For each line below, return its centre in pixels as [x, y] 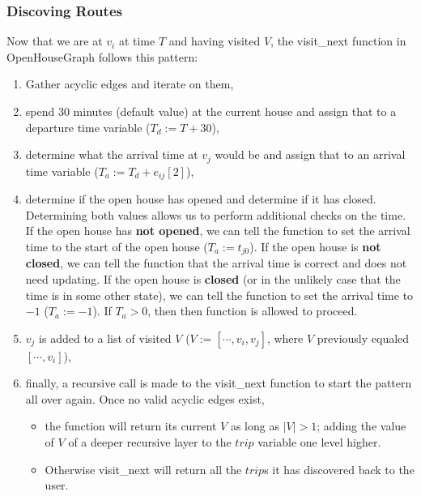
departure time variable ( [88, 127]
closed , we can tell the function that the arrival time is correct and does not [216, 263]
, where [285, 338]
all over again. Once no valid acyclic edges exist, [145, 398]
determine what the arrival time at [112, 154]
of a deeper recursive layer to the [150, 442]
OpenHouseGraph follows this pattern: [102, 56]
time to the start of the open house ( [117, 246]
